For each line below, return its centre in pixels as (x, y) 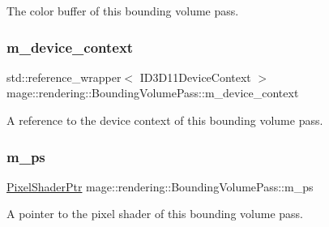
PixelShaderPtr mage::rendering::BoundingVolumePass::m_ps (160, 186)
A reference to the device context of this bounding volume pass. (165, 120)
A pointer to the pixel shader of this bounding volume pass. (155, 214)
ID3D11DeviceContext (195, 77)
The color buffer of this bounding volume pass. (123, 11)
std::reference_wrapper (64, 77)
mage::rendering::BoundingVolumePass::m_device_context (153, 93)
